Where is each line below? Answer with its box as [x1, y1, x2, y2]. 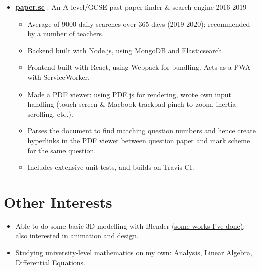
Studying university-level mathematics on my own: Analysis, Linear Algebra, [15, 247, 252, 258]
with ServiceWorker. [27, 71, 90, 82]
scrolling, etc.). [27, 108, 73, 119]
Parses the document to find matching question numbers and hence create [27, 125, 256, 136]
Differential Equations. [15, 257, 85, 267]
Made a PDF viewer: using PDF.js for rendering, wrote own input [27, 88, 232, 99]
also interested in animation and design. [15, 230, 139, 241]
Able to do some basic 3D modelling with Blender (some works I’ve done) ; [15, 220, 245, 231]
